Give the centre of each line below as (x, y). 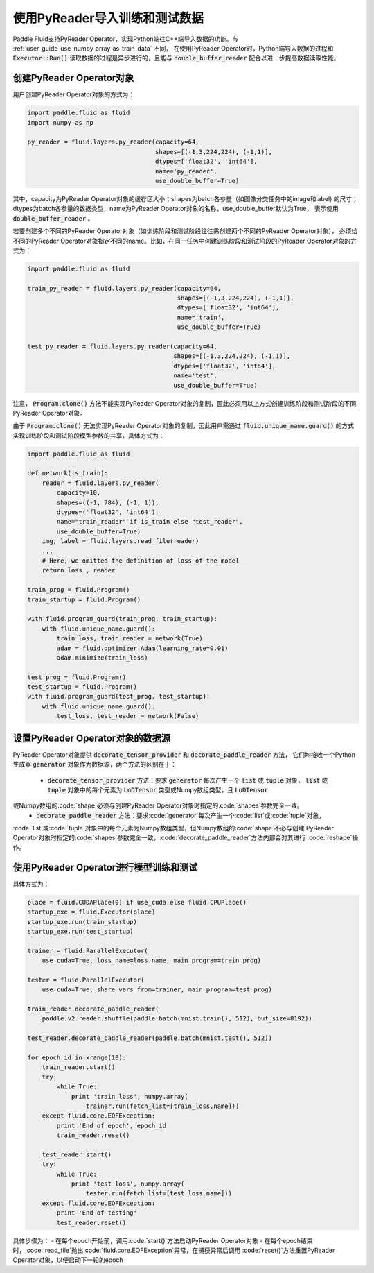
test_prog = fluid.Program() (77, 677)
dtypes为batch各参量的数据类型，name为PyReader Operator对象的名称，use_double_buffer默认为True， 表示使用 (176, 209)
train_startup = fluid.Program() (84, 599)
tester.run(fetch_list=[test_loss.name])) (159, 1194)
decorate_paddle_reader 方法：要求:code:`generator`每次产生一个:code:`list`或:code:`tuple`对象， (181, 815)
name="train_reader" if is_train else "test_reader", (150, 522)
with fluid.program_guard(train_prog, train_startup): (122, 619)
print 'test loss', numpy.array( (128, 1184)
